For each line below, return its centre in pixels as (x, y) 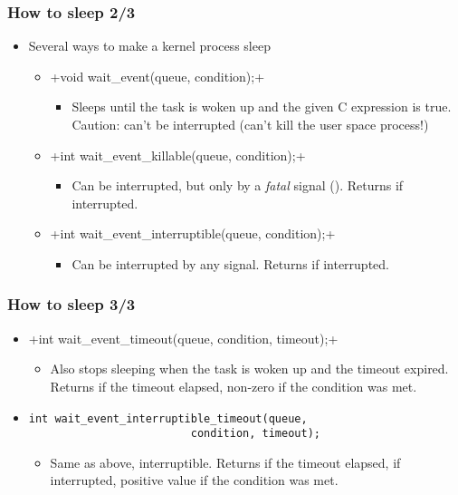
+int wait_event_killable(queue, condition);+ (178, 155)
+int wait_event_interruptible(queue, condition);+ (193, 233)
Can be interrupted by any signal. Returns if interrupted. (230, 263)
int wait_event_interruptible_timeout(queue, (168, 418)
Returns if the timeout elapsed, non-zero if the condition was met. (234, 386)
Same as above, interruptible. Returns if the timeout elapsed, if (225, 462)
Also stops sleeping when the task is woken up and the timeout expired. (249, 369)
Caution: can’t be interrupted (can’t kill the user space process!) (250, 124)
